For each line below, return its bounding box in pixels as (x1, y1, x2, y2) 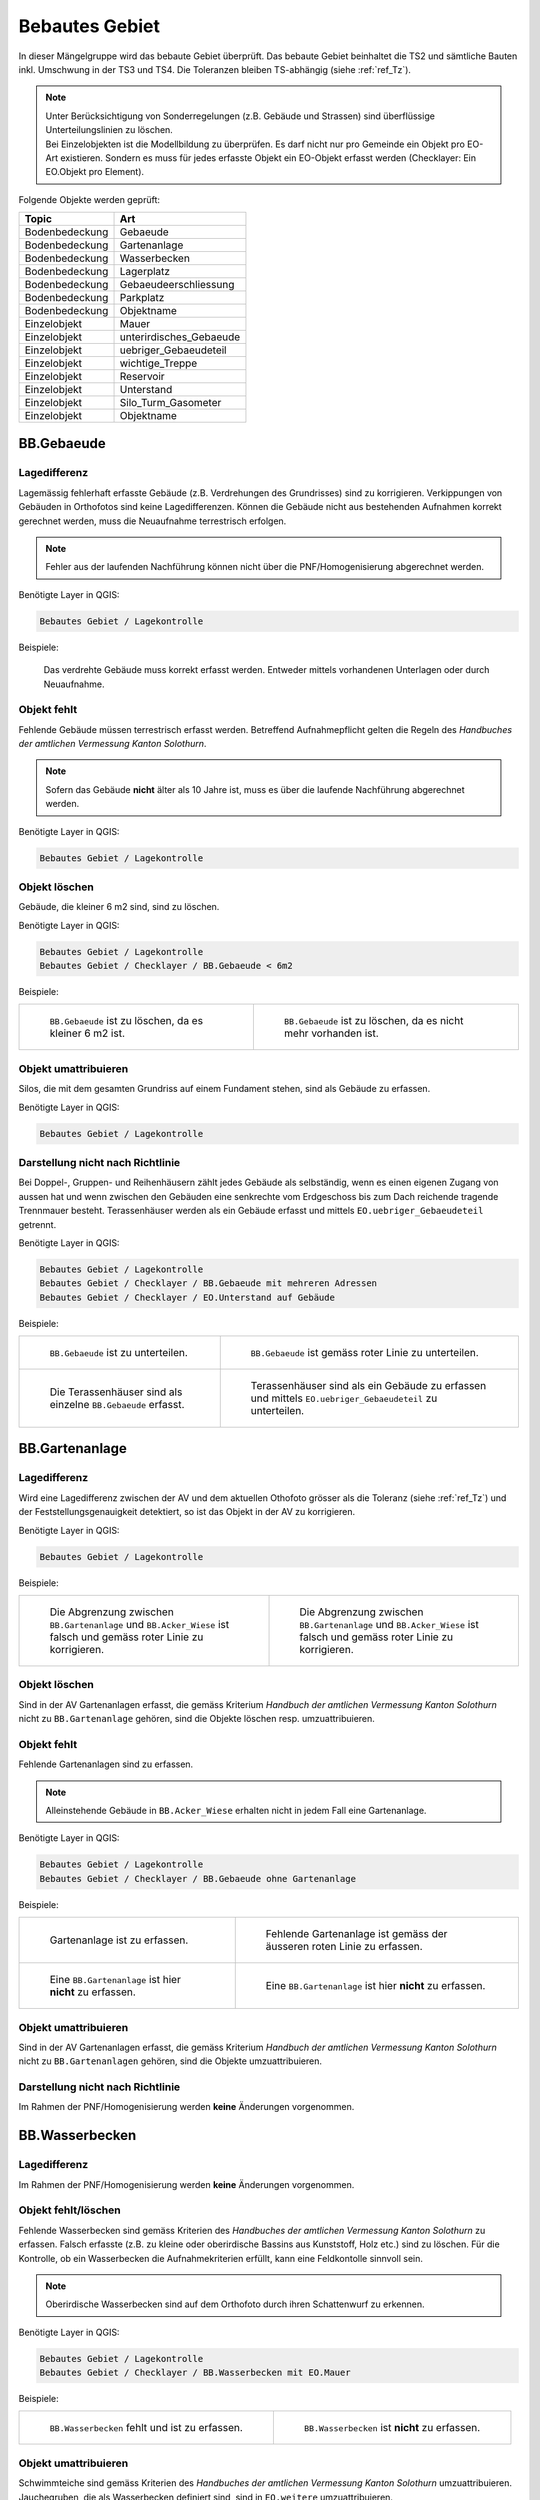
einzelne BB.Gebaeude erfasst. (49, 1398, 185, 1412)
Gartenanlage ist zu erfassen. (49, 1933, 189, 1947)
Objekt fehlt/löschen (18, 2203, 121, 2217)
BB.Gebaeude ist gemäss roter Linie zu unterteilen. (250, 1346, 479, 1360)
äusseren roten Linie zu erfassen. (265, 1940, 424, 1954)
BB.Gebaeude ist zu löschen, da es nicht (283, 1014, 464, 1028)
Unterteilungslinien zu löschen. (45, 124, 174, 136)
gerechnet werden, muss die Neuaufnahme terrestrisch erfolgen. (18, 515, 287, 527)
